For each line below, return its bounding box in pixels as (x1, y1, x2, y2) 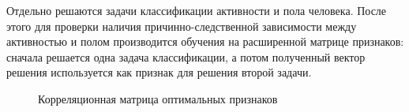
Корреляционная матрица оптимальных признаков (38, 90, 278, 106)
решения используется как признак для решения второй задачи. (6, 64, 312, 80)
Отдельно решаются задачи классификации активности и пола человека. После (6, 2, 387, 18)
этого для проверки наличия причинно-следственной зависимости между (6, 17, 357, 34)
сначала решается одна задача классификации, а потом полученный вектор (6, 48, 366, 65)
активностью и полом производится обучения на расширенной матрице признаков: (6, 33, 404, 50)
